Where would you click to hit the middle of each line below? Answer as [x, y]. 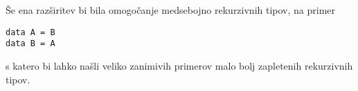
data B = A [30, 44]
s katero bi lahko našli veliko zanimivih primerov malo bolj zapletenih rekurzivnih [179, 65]
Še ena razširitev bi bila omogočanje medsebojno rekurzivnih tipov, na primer [171, 10]
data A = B [30, 32]
